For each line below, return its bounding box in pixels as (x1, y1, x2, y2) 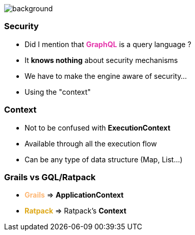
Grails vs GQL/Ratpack (4, 172, 96, 182)
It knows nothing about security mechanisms (25, 55, 178, 65)
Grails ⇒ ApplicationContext (25, 190, 124, 200)
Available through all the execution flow (25, 139, 157, 148)
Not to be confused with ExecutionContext (25, 123, 170, 132)
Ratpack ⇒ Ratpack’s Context (25, 206, 126, 216)
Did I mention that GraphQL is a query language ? (25, 39, 191, 49)
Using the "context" (25, 87, 91, 96)
